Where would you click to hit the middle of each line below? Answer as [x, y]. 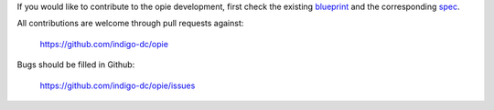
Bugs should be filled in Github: [76, 65]
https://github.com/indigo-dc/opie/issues [118, 85]
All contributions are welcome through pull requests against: [130, 24]
